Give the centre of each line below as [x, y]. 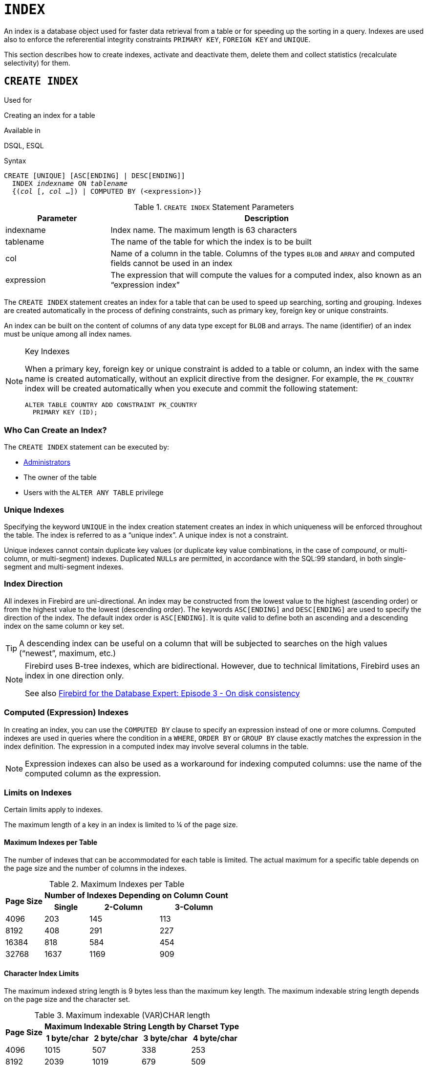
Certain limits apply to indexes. [53, 810]
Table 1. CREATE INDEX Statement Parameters [214, 207]
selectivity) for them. [37, 63]
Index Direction [33, 584]
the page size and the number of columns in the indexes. [95, 868]
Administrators [47, 462]
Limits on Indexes [38, 792]
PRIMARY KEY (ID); [65, 412]
